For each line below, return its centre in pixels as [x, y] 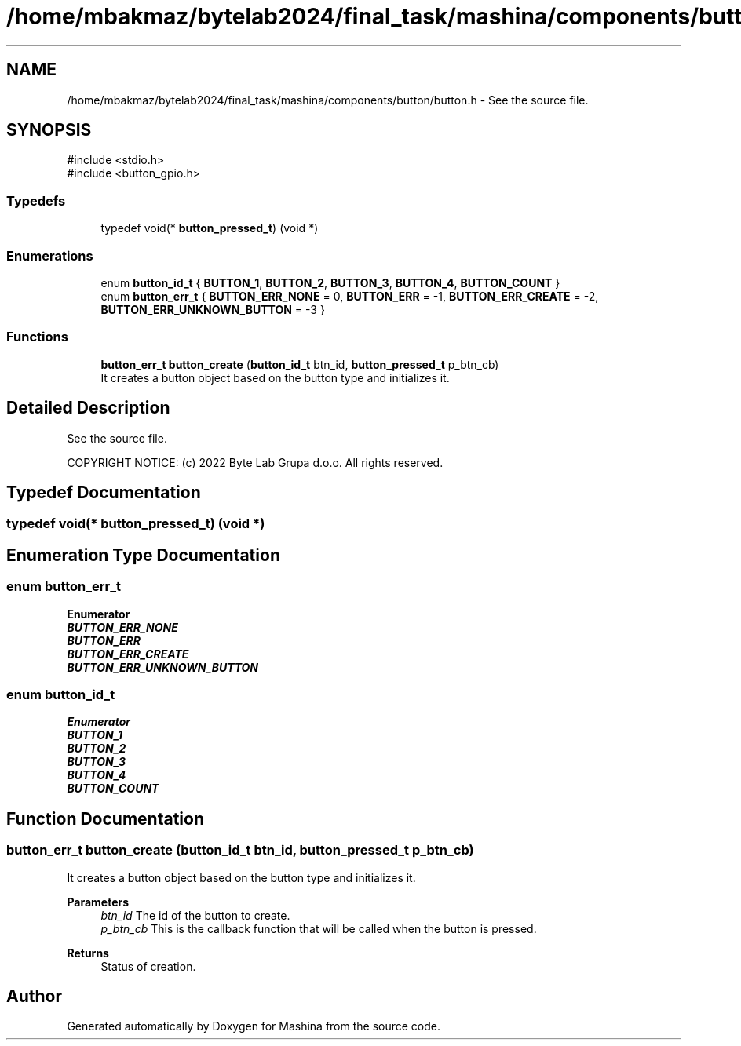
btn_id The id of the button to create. [195, 915]
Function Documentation [105, 818]
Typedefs [36, 200]
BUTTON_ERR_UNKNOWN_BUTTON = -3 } [213, 309]
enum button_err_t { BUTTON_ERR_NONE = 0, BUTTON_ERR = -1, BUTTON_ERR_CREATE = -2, [350, 296]
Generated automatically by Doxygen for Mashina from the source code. [254, 1026]
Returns [88, 953]
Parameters [98, 902]
